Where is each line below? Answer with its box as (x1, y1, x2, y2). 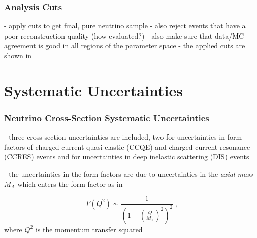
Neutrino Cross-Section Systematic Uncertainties (4, 111, 209, 124)
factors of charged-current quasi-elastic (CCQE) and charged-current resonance (4, 141, 250, 152)
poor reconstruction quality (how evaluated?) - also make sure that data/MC (4, 30, 244, 41)
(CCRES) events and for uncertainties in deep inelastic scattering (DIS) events (4, 151, 249, 162)
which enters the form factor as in (17, 178, 123, 189)
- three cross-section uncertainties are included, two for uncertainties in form (4, 131, 242, 142)
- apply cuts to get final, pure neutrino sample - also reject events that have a (4, 20, 246, 31)
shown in (4, 50, 32, 60)
